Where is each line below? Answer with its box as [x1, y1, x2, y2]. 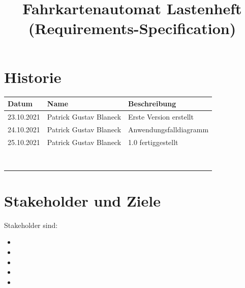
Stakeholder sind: [4, 219, 58, 230]
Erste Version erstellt [128, 111, 194, 122]
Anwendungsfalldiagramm [128, 124, 209, 134]
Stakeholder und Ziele [4, 190, 161, 211]
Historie [4, 66, 62, 87]
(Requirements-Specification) [28, 18, 236, 39]
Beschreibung [128, 98, 176, 108]
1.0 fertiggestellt [128, 136, 178, 147]
